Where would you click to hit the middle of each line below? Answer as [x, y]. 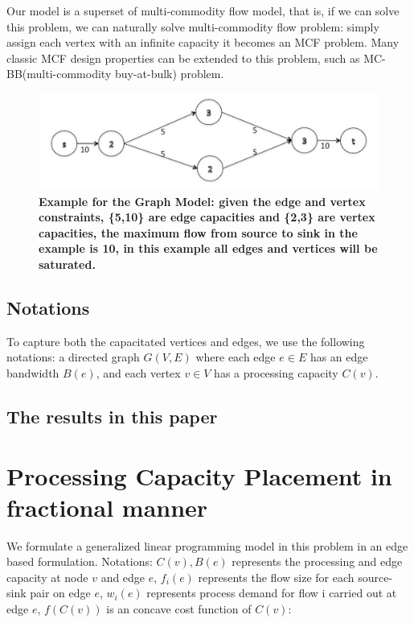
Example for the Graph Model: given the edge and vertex [202, 201]
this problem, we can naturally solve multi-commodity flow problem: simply [193, 26]
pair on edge [60, 593]
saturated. [67, 264]
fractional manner [107, 507]
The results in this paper [112, 416]
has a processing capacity [276, 373]
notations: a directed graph [73, 357]
